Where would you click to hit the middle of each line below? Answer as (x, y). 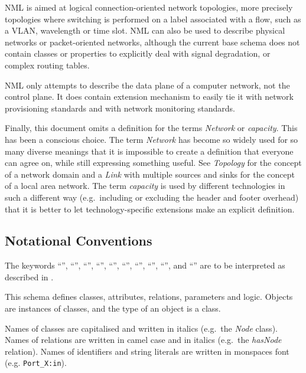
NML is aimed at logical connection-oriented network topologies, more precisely (149, 7)
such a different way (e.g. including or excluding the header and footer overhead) (152, 197)
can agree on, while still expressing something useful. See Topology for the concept (153, 163)
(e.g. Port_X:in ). (36, 363)
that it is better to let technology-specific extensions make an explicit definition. (150, 209)
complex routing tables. (47, 65)
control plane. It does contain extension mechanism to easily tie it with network (149, 96)
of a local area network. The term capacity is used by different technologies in (145, 186)
